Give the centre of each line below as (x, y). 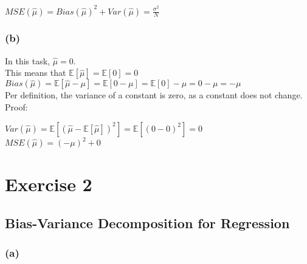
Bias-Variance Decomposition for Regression (147, 222)
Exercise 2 (49, 184)
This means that (36, 73)
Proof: (16, 107)
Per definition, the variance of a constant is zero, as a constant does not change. (154, 95)
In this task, (28, 60)
